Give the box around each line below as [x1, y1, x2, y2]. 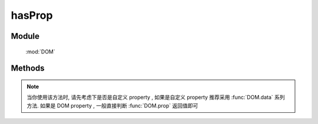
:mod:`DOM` [25, 48, 55, 55]
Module [11, 31, 39, 41]
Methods [11, 63, 45, 73]
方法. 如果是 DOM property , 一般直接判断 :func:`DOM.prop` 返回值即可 [26, 102, 198, 109]
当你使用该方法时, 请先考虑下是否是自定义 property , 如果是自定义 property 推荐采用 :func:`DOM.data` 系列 [26, 94, 285, 101]
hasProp [11, 9, 53, 22]
